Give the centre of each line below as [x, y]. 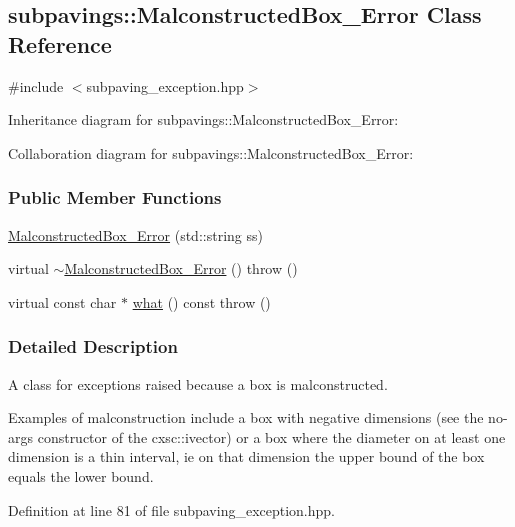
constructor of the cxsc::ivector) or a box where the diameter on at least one [271, 436]
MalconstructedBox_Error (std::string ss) [135, 234]
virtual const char [62, 301]
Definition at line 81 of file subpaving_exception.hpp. [171, 509]
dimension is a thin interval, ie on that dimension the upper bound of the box [246, 456]
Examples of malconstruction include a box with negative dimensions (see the [246, 417]
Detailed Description [93, 346]
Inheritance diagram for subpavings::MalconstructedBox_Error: [203, 119]
